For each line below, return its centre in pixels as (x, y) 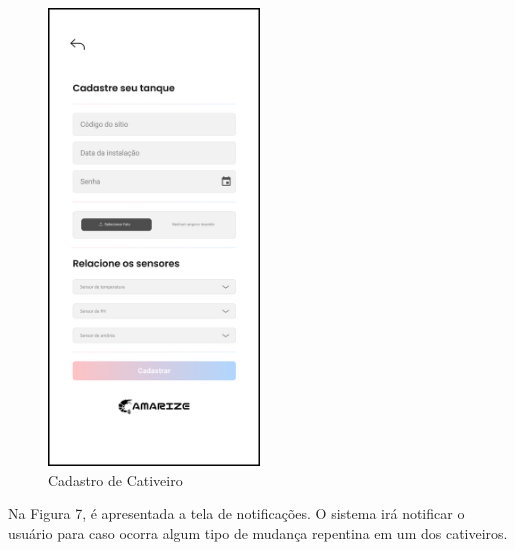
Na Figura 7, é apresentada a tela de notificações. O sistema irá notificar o (236, 513)
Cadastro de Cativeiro (115, 479)
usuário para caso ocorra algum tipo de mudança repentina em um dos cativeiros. (258, 532)
